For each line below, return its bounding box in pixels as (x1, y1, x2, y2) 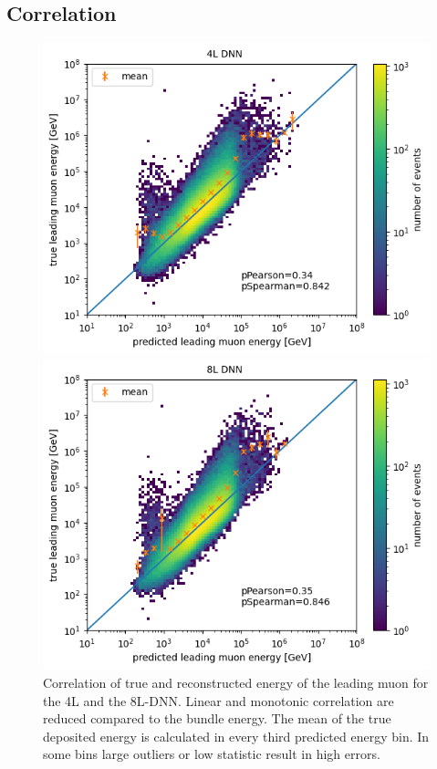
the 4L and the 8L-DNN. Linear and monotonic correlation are (43, 691, 394, 710)
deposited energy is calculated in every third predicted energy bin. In (43, 726, 430, 745)
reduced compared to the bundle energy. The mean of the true (43, 709, 391, 728)
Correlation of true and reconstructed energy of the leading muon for (43, 672, 429, 691)
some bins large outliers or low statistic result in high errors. (43, 744, 380, 764)
